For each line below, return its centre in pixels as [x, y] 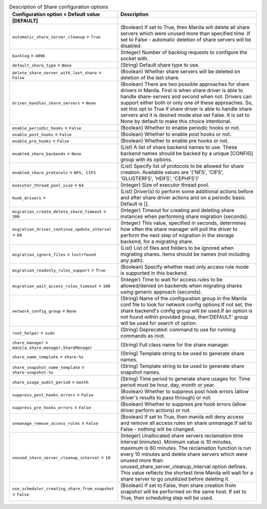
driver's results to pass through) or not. [166, 398]
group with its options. [146, 160]
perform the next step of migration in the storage [177, 235]
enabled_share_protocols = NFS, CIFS [54, 172]
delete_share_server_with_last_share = [57, 72]
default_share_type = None [42, 65]
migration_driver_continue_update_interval [62, 229]
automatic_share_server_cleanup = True [56, 37]
